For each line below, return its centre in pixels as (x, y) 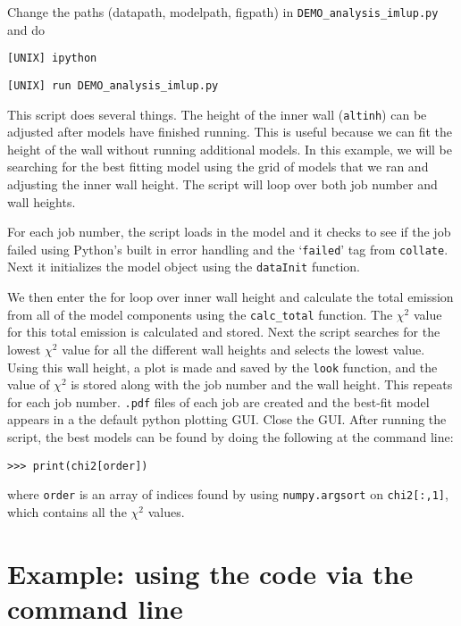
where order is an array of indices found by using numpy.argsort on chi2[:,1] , (228, 494)
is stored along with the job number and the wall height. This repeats (262, 384)
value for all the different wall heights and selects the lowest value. (243, 349)
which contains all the (67, 511)
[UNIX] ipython (52, 58)
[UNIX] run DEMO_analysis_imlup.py (113, 85)
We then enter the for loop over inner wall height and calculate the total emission (230, 297)
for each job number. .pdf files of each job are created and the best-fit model (218, 401)
